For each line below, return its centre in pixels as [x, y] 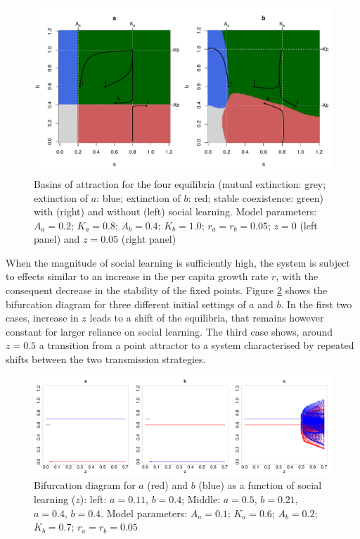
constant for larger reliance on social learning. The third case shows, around [169, 331]
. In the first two [316, 304]
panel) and [57, 239]
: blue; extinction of [139, 197]
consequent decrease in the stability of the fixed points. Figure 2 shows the [167, 290]
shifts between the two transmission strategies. [106, 359]
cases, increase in [42, 318]
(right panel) [149, 239]
